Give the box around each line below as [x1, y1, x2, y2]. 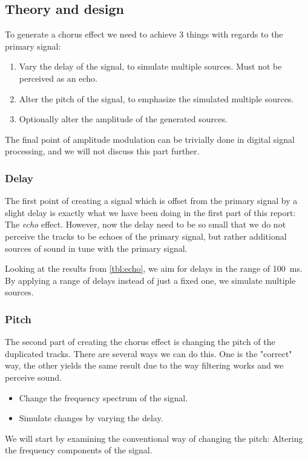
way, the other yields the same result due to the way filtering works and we [5, 359, 284, 372]
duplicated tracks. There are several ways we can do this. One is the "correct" [5, 347, 292, 360]
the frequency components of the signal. [5, 444, 152, 456]
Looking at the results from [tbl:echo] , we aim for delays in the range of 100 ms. [5, 262, 303, 275]
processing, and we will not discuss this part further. [5, 145, 200, 157]
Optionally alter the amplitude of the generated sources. [19, 113, 228, 125]
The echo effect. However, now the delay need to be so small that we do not [5, 218, 286, 231]
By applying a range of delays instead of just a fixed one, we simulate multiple [5, 274, 296, 286]
